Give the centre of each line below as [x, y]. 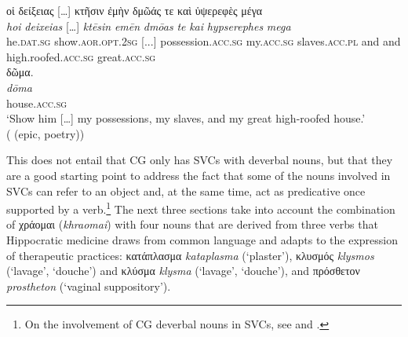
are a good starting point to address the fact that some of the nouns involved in [199, 175]
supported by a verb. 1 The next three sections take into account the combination [201, 208]
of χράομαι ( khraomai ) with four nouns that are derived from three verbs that [192, 224]
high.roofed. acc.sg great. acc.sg [81, 56]
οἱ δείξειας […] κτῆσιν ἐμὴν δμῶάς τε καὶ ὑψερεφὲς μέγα [135, 10]
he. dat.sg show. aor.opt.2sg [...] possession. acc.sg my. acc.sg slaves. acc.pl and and [204, 41]
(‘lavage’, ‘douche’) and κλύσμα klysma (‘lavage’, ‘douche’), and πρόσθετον [183, 271]
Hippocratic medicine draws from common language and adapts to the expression [202, 239]
